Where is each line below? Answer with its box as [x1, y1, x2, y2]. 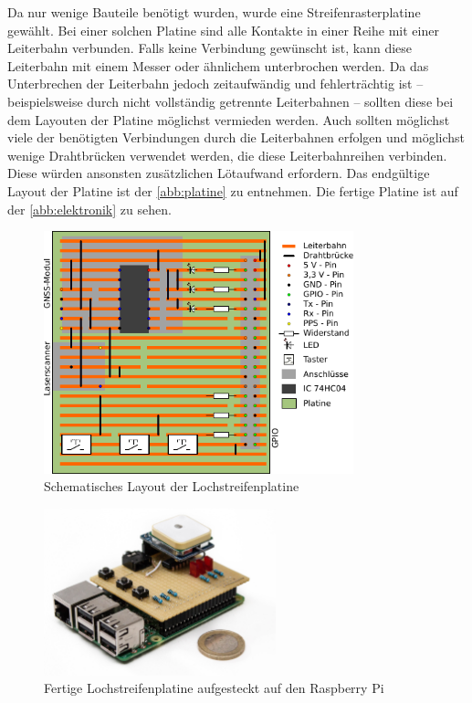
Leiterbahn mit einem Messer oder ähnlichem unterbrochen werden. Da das [7, 56, 429, 75]
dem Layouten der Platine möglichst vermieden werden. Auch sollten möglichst [7, 110, 450, 129]
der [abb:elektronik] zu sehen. [7, 199, 172, 218]
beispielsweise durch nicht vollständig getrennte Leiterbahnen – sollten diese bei [7, 91, 454, 110]
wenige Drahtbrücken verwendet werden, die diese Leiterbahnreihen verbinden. [7, 145, 447, 164]
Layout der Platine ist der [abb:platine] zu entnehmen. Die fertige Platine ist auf [7, 181, 458, 200]
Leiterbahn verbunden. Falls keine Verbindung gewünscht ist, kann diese [7, 38, 413, 58]
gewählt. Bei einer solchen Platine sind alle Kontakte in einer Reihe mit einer [7, 20, 439, 39]
